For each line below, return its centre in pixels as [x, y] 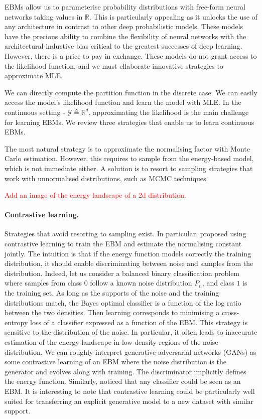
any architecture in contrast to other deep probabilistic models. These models [124, 26]
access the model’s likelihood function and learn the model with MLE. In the [123, 102]
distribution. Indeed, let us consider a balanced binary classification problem [122, 273]
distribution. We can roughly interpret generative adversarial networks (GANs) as [130, 352]
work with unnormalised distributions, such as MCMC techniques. [106, 178]
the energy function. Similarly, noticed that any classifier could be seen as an [123, 381]
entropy [16, 322]
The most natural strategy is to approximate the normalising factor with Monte [127, 148]
